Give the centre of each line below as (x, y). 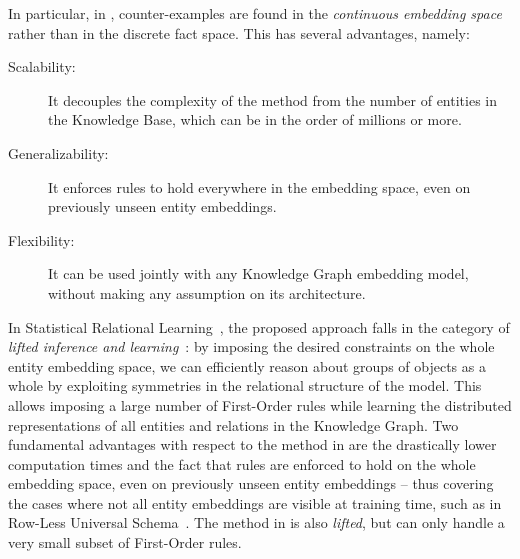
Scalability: (42, 66)
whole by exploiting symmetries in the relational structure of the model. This (245, 385)
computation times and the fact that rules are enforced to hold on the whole (242, 463)
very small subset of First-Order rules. (125, 542)
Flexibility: (41, 239)
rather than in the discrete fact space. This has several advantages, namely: (239, 32)
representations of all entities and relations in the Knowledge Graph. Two (233, 424)
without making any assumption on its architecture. (207, 292)
